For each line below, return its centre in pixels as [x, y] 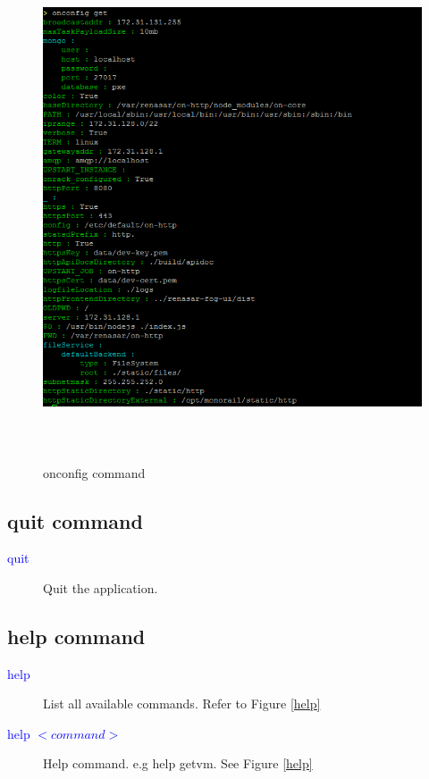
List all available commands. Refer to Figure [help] [182, 704]
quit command [75, 520]
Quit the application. [101, 587]
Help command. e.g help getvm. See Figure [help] [178, 763]
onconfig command [94, 472]
